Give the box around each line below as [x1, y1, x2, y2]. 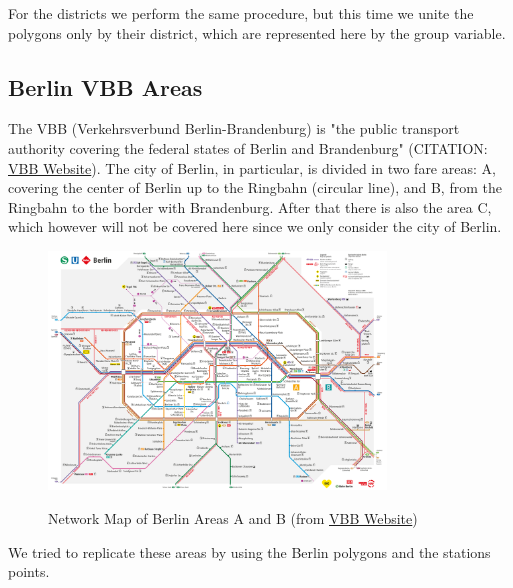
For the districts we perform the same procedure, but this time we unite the [8, 3, 474, 23]
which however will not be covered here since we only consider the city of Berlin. [8, 216, 502, 237]
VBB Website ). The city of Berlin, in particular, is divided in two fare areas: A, [8, 157, 496, 178]
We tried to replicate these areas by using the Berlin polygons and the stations [8, 541, 491, 562]
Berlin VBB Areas [8, 71, 203, 102]
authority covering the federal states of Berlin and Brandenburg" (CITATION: [8, 137, 488, 158]
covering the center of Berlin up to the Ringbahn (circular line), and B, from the [8, 177, 502, 198]
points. [8, 561, 50, 582]
